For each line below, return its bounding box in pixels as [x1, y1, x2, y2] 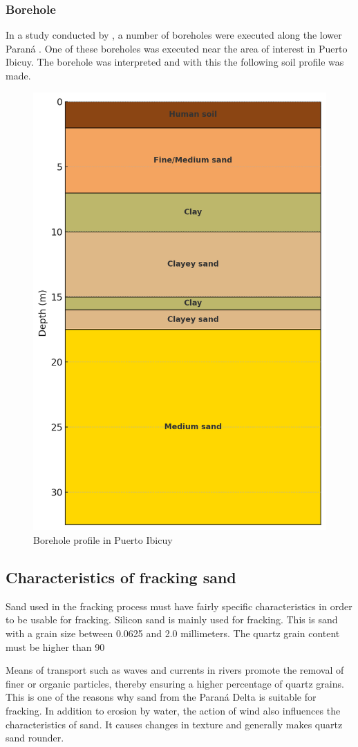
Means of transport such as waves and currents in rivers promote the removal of [6, 663, 344, 677]
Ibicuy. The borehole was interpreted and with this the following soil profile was [6, 55, 344, 69]
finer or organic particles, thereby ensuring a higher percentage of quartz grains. [6, 676, 344, 690]
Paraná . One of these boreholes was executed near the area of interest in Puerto [6, 41, 348, 55]
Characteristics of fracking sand [6, 567, 236, 587]
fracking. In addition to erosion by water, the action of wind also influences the [6, 703, 341, 717]
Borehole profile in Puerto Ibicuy [33, 533, 173, 547]
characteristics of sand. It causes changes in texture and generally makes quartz [6, 717, 343, 731]
